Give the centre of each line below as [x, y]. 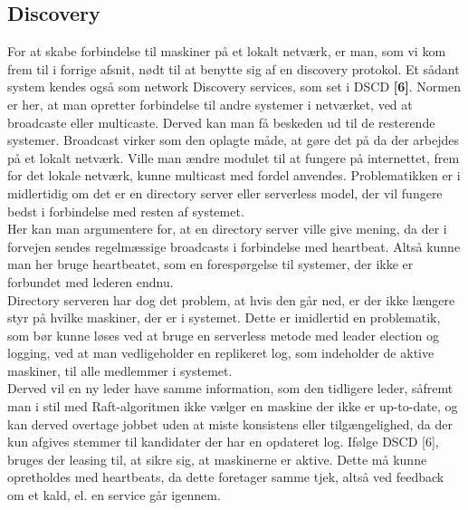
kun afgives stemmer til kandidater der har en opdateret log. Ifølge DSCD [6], [223, 442]
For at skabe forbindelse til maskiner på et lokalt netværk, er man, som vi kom [227, 51]
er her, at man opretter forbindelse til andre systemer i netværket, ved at [210, 104]
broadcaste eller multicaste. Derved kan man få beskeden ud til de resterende [221, 122]
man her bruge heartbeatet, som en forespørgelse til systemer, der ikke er [210, 264]
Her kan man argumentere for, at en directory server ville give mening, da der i [227, 229]
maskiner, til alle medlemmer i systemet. [120, 370]
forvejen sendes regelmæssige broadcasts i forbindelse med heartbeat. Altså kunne [234, 246]
